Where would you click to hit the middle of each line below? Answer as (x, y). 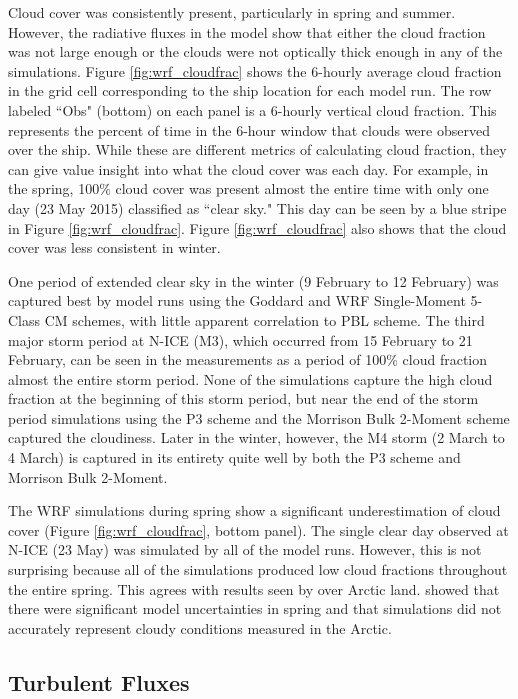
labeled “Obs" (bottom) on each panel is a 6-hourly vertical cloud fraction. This (252, 109)
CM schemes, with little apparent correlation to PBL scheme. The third (264, 319)
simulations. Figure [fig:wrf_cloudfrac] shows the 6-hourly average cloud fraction (255, 70)
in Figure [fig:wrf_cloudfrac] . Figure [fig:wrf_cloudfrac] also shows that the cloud (257, 227)
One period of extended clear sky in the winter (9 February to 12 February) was (253, 280)
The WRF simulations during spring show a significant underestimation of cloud (254, 510)
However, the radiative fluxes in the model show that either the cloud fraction (247, 31)
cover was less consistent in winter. (114, 247)
